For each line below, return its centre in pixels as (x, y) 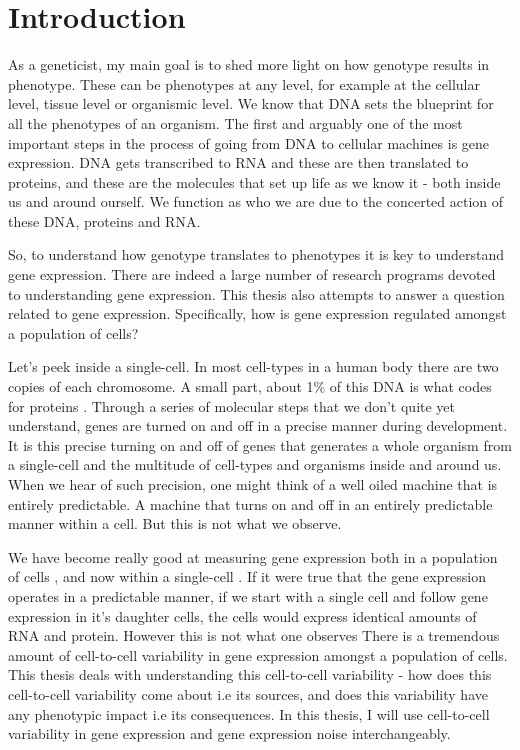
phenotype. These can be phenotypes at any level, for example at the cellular (244, 83)
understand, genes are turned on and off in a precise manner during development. (258, 425)
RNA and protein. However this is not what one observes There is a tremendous (254, 635)
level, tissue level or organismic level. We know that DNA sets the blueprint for (251, 103)
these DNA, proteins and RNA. (104, 220)
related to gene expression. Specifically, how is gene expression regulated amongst (257, 313)
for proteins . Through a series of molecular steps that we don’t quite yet (232, 405)
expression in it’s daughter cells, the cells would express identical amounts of (242, 615)
